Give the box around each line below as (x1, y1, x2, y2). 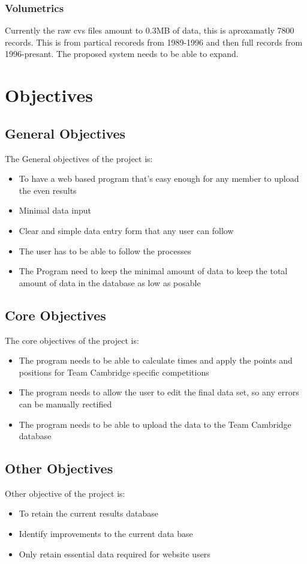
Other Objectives (5, 459, 113, 478)
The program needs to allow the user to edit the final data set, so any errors (19, 386, 299, 398)
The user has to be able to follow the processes (19, 244, 191, 257)
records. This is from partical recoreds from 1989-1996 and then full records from (5, 35, 303, 48)
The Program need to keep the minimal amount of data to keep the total (19, 265, 288, 277)
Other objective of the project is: (5, 487, 125, 499)
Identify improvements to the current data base (19, 527, 193, 540)
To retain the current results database (19, 507, 158, 520)
